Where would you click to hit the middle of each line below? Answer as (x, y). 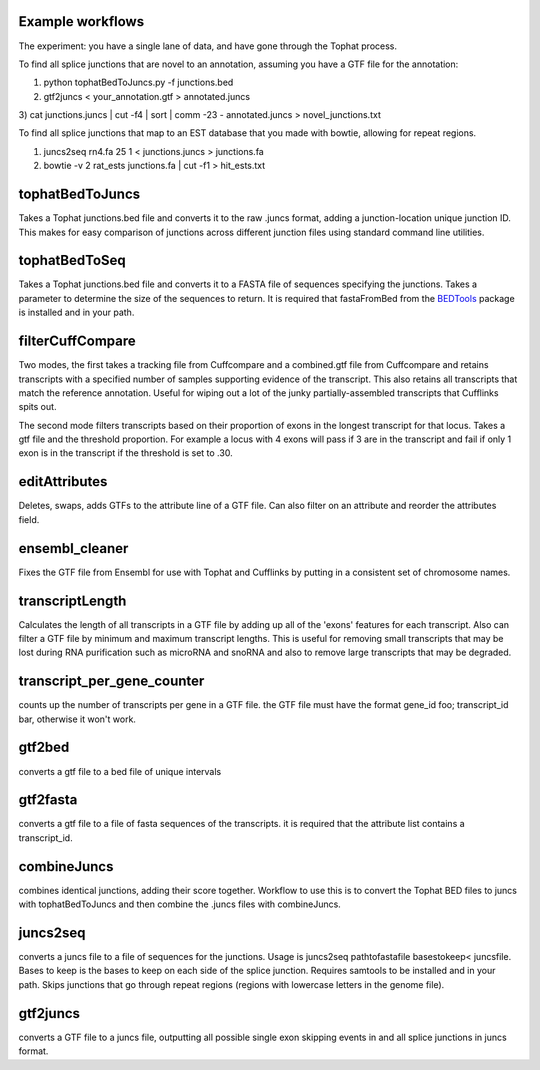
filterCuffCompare (77, 341)
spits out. (37, 407)
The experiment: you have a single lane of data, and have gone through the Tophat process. (207, 46)
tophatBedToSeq (72, 260)
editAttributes (63, 481)
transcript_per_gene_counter (111, 681)
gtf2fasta (48, 800)
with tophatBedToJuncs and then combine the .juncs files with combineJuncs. (180, 904)
